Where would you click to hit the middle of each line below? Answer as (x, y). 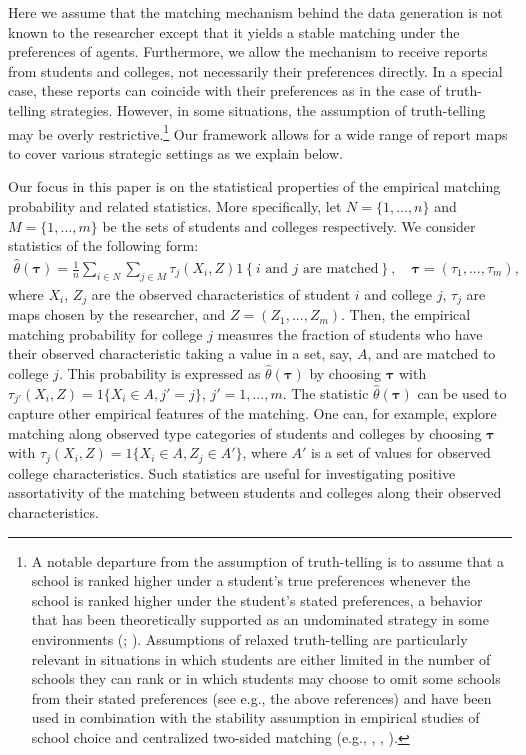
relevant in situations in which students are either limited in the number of (261, 658)
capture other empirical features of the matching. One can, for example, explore (252, 413)
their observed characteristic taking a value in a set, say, (180, 353)
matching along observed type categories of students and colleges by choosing (245, 432)
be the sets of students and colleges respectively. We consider (289, 225)
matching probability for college (105, 333)
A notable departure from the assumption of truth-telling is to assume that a (268, 560)
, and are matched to (431, 353)
